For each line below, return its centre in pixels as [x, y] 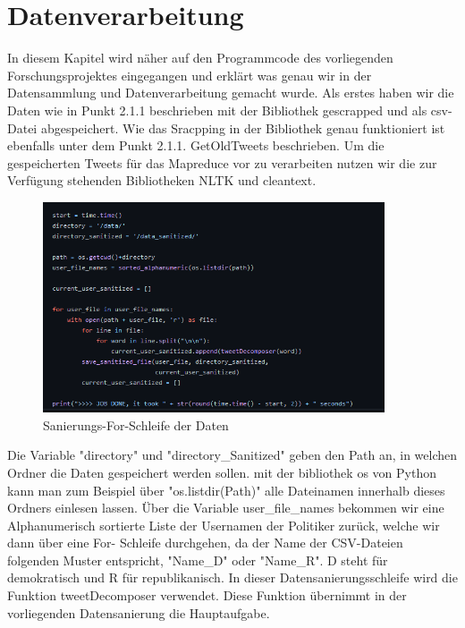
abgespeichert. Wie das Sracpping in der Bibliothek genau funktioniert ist [243, 127]
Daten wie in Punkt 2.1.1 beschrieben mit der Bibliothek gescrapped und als [217, 110]
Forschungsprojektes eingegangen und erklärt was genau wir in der [190, 75]
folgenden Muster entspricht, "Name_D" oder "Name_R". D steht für [198, 560]
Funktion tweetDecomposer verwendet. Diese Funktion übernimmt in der [207, 595]
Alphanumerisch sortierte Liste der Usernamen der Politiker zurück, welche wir [224, 525]
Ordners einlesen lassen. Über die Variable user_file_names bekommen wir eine [226, 508]
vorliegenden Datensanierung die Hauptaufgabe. [139, 612]
